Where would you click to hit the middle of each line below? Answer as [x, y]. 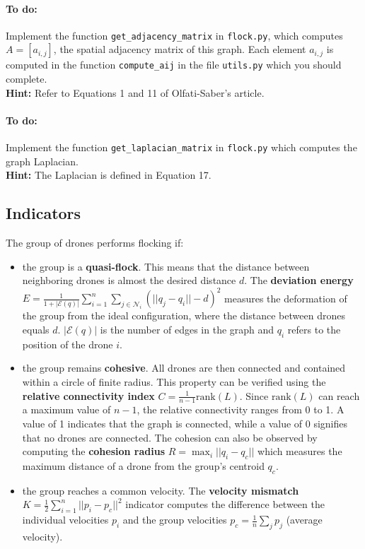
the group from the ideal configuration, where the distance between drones [184, 315]
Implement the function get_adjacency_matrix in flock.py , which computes [174, 35]
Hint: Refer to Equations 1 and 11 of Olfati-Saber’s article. [135, 92]
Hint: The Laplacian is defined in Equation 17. [109, 175]
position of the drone [68, 344]
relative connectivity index [88, 395]
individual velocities [65, 520]
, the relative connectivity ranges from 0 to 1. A [241, 409]
